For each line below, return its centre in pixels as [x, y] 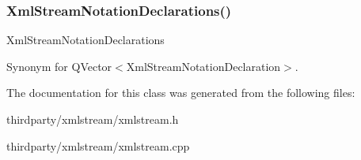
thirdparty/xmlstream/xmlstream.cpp [98, 145]
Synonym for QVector [59, 66]
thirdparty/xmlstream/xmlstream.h [93, 119]
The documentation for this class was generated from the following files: [181, 93]
